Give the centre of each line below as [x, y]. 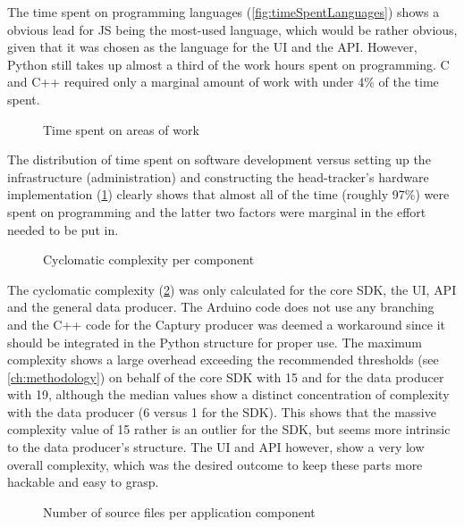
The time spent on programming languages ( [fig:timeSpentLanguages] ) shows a [224, 12]
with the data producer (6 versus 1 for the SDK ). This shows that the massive [222, 411]
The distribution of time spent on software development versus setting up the [219, 159]
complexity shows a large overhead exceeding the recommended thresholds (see [223, 360]
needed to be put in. [63, 229]
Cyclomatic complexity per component [149, 259]
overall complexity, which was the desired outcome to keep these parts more [215, 464]
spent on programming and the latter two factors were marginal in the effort [217, 211]
